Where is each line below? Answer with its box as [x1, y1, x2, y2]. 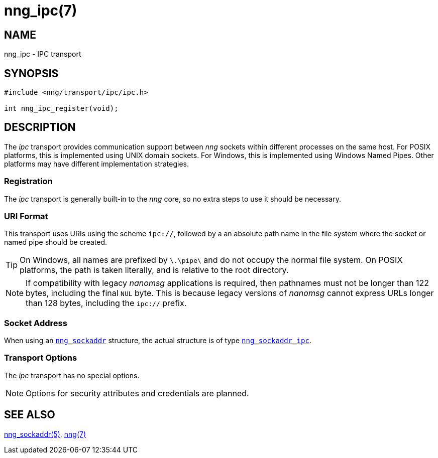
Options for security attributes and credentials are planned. [26, 388, 249, 398]
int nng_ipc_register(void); [4, 104, 119, 113]
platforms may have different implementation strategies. [4, 159, 189, 168]
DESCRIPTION [4, 121, 76, 134]
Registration [4, 176, 53, 187]
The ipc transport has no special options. [4, 371, 140, 380]
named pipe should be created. [4, 238, 107, 247]
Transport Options [4, 353, 77, 363]
